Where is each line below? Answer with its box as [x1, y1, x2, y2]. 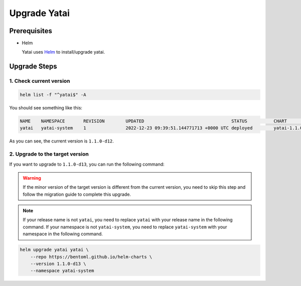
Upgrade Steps [9, 62, 57, 71]
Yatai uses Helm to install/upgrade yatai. [22, 49, 105, 55]
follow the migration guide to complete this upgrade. [23, 191, 131, 197]
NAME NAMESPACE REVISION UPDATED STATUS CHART [20, 118, 287, 124]
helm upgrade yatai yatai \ [20, 247, 89, 253]
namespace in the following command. [23, 231, 103, 237]
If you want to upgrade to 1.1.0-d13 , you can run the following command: [9, 161, 165, 167]
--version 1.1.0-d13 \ [30, 261, 86, 266]
